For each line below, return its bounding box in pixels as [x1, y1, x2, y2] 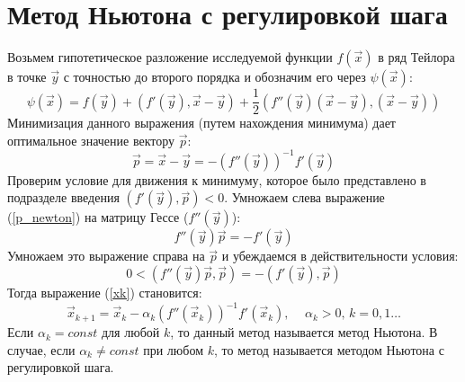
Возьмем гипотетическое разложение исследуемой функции [7, 48, 333, 67]
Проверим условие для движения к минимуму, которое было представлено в [7, 170, 426, 189]
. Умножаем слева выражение [224, 188, 385, 207]
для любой [101, 323, 160, 342]
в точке [7, 67, 47, 86]
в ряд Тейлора [378, 48, 455, 67]
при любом [143, 340, 204, 359]
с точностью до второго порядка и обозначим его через [63, 67, 366, 86]
